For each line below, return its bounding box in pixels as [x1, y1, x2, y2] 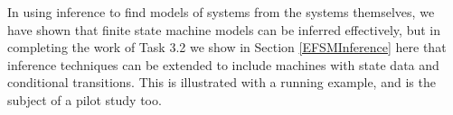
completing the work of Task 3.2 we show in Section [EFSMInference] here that [7, 38, 447, 57]
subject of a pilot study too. [7, 90, 162, 109]
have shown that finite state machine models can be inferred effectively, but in [7, 20, 441, 39]
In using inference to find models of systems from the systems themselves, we [7, 3, 435, 21]
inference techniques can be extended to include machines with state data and [7, 55, 439, 74]
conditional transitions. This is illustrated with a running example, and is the [7, 73, 436, 92]
